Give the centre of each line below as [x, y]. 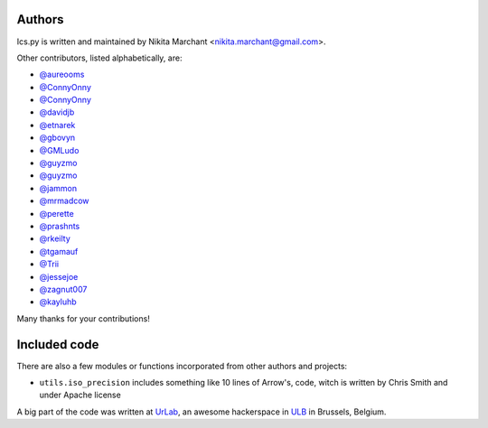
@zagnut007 [63, 289]
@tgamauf [59, 251]
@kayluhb [58, 302]
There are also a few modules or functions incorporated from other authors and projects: [182, 366]
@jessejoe [59, 276]
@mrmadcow [64, 201]
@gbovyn [57, 138]
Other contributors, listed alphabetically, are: [99, 58]
